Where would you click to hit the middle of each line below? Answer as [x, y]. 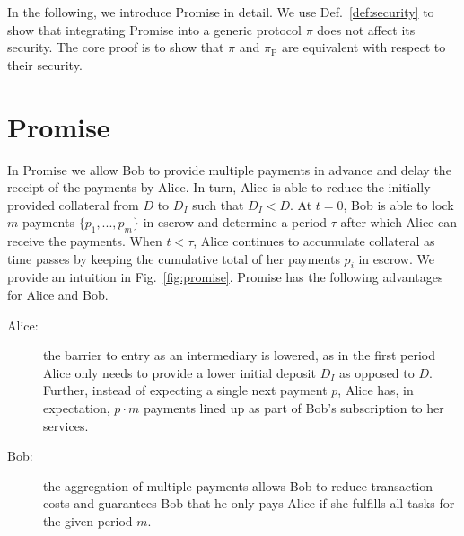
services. [66, 425]
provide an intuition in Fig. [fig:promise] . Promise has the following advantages [225, 277]
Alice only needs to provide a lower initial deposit [179, 372]
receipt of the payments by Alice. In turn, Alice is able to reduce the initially [219, 187]
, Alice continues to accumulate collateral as [314, 241]
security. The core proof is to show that [116, 47]
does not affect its [366, 29]
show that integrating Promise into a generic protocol [154, 29]
